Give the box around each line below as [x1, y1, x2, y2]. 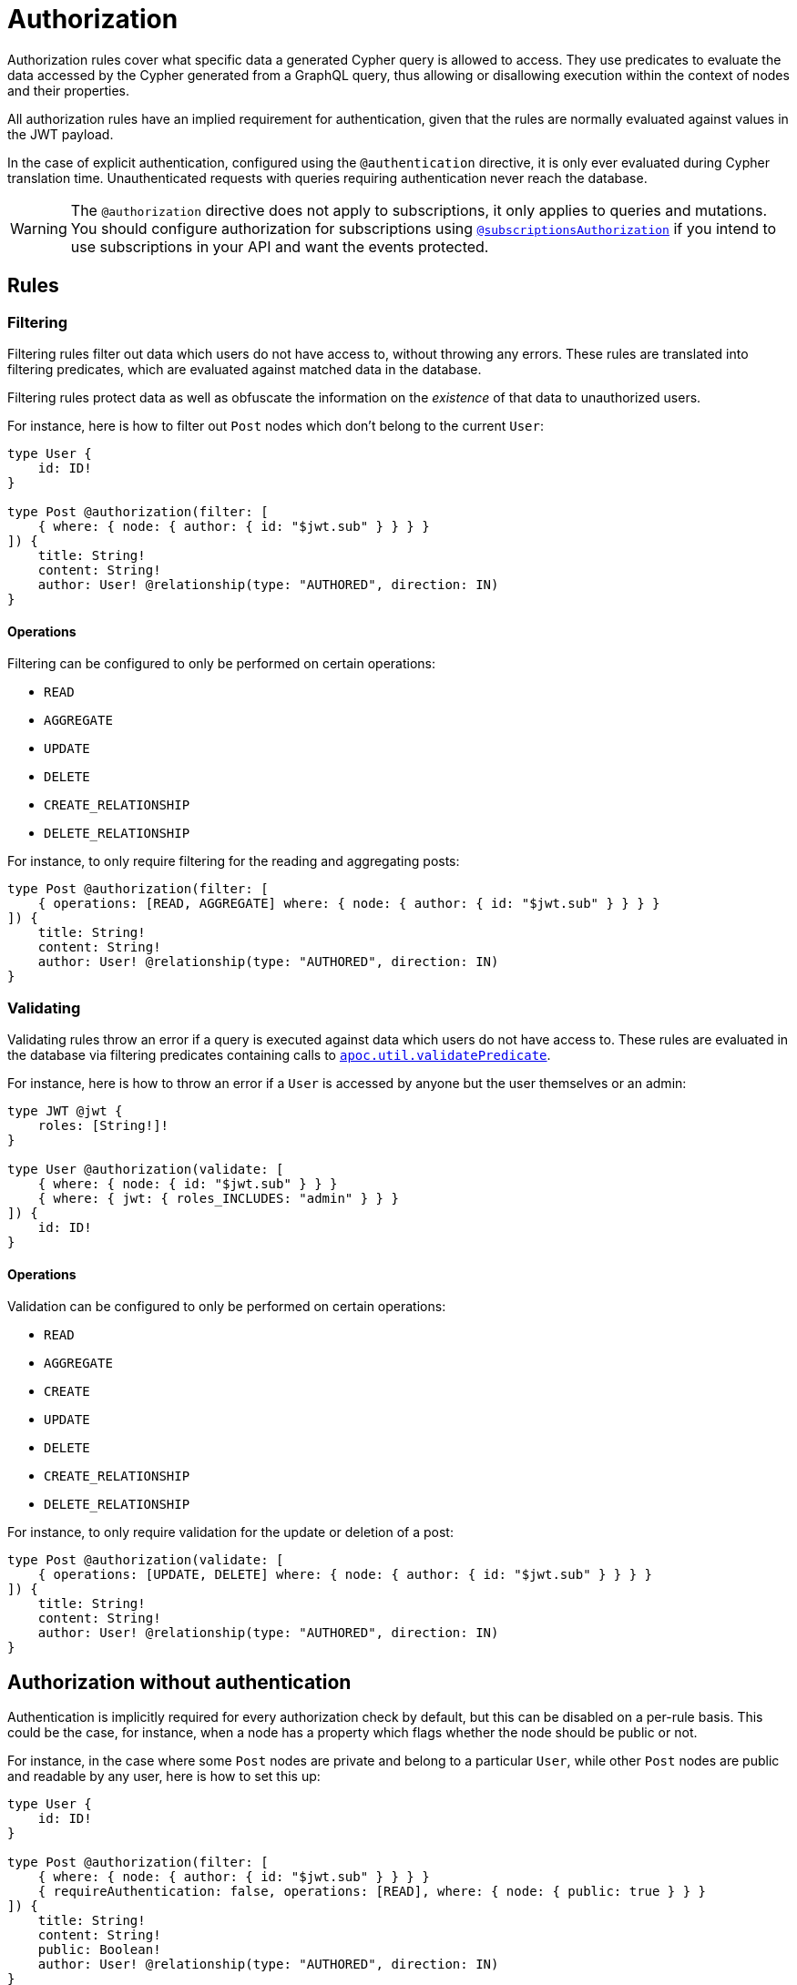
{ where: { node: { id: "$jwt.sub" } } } [37, 1176, 338, 1191]
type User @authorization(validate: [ [7, 1161, 284, 1176]
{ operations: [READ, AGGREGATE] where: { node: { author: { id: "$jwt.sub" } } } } [37, 896, 660, 911]
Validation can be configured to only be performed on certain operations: [7, 1298, 446, 1315]
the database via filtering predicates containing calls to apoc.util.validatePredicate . [7, 1046, 551, 1063]
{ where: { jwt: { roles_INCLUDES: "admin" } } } [37, 1190, 399, 1206]
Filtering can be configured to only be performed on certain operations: [7, 656, 436, 672]
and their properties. [7, 82, 130, 98]
